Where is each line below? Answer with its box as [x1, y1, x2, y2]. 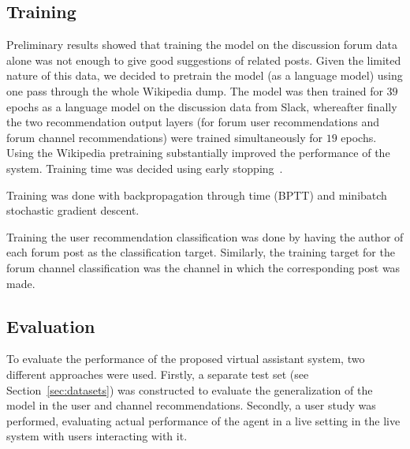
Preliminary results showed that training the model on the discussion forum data [6, 36, 397, 53]
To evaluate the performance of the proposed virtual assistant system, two [6, 350, 365, 367]
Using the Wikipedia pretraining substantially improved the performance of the [6, 144, 390, 161]
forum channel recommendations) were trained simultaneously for [6, 129, 322, 145]
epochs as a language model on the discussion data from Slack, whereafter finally [6, 98, 397, 114]
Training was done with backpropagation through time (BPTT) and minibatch [6, 186, 387, 203]
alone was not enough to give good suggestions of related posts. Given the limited [6, 51, 401, 68]
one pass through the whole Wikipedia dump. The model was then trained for [6, 82, 383, 99]
